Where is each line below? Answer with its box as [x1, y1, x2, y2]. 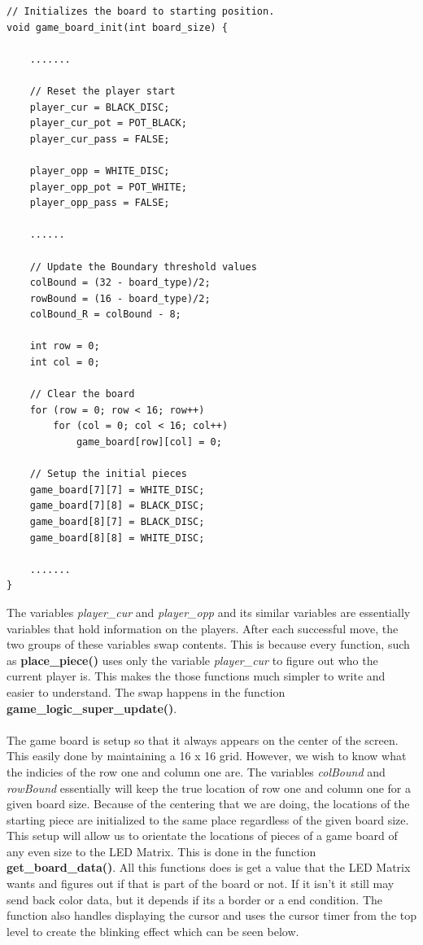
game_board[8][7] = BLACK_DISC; [29, 516, 205, 527]
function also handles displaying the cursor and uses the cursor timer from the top [7, 907, 417, 924]
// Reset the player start [29, 85, 176, 97]
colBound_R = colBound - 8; [29, 308, 181, 321]
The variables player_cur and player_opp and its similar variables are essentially [7, 603, 411, 620]
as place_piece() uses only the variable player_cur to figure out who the [7, 651, 378, 668]
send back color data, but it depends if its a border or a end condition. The [7, 890, 383, 908]
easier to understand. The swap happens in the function [7, 683, 286, 700]
